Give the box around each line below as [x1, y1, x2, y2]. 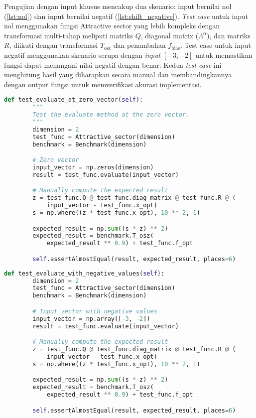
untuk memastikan [195, 49, 253, 60]
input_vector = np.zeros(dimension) [32, 164, 154, 171]
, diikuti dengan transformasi [9, 40, 98, 50]
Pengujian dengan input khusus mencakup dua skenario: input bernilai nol [4, 1, 232, 11]
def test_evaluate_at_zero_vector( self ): [4, 96, 143, 104]
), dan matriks [207, 30, 251, 40]
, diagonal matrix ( [140, 30, 199, 40]
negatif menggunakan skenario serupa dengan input [4, 49, 161, 60]
